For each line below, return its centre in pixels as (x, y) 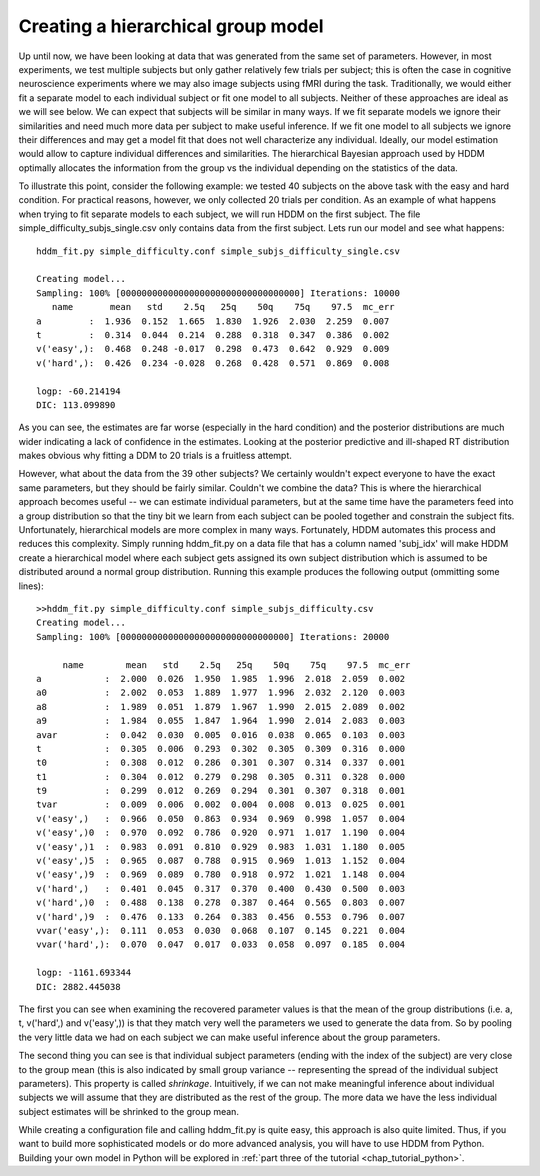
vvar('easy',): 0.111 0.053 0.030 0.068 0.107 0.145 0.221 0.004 (221, 930)
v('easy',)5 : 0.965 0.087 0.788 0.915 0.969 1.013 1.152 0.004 (221, 861)
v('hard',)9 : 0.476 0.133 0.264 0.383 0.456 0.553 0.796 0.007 (221, 916)
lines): (31, 586)
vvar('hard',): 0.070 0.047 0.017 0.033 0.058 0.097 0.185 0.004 (221, 944)
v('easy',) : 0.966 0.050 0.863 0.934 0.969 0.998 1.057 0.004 (221, 818)
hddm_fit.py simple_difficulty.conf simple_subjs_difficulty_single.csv (218, 251)
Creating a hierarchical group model (171, 26)
